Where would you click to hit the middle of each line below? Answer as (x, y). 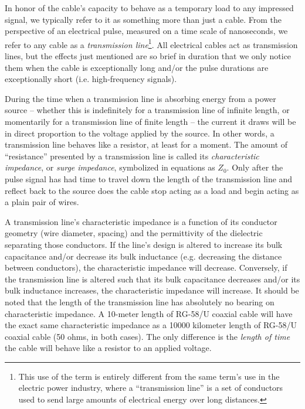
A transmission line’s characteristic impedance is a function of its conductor (141, 221)
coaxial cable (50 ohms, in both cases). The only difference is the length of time (148, 336)
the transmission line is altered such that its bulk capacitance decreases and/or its (152, 279)
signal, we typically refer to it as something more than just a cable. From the (143, 19)
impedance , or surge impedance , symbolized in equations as (110, 167)
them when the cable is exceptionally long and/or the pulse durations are (137, 67)
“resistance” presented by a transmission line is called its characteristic (132, 156)
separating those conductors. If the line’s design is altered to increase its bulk (144, 244)
